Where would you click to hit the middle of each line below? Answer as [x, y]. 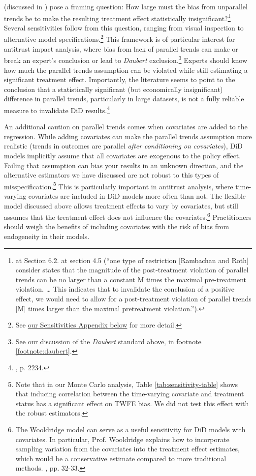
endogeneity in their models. [47, 236]
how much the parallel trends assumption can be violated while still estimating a [126, 70]
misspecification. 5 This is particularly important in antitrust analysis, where [119, 185]
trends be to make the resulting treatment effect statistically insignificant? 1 [117, 17]
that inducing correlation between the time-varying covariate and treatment [130, 394]
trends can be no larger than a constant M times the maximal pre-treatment [131, 279]
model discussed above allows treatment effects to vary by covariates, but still [121, 205]
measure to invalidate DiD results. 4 [57, 109]
